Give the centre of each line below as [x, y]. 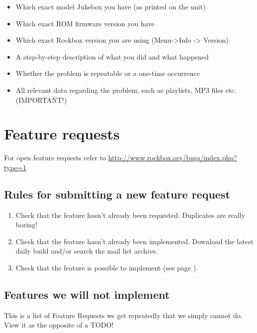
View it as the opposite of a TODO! [59, 325]
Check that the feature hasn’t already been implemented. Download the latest [134, 241]
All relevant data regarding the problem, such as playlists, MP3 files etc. [126, 90]
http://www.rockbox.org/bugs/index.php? [172, 158]
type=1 [15, 167]
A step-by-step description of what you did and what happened [112, 56]
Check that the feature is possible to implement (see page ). [107, 268]
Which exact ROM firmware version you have [85, 23]
